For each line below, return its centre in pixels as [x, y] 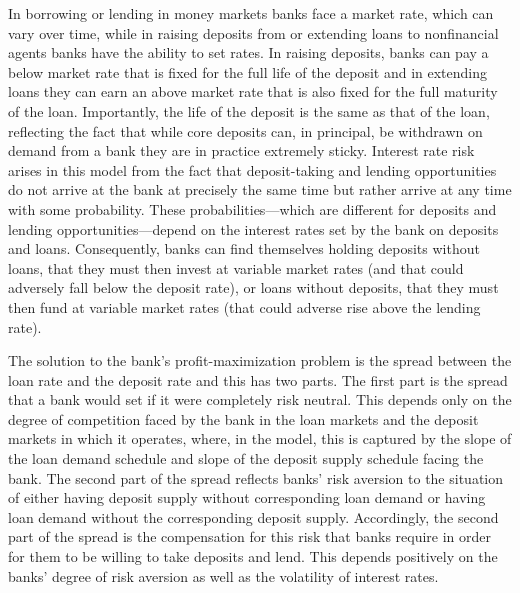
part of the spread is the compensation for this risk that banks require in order [250, 536]
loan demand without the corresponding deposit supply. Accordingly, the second [253, 516]
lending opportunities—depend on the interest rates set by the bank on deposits [253, 228]
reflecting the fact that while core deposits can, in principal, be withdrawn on [245, 130]
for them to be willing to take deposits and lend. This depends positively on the [253, 556]
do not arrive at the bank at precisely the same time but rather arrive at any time [260, 189]
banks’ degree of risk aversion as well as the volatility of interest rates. [223, 575]
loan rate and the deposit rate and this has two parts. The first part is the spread [258, 379]
